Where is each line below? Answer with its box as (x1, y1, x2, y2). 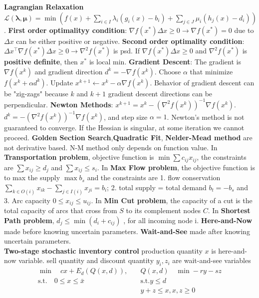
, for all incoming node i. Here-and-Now (123, 215, 253, 225)
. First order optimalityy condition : (4, 24, 127, 35)
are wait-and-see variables (172, 255, 251, 266)
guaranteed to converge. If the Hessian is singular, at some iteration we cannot (4, 122, 245, 133)
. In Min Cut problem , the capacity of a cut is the (91, 195, 253, 205)
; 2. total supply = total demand (107, 182, 207, 192)
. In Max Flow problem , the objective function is (97, 162, 255, 172)
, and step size (104, 111, 148, 122)
